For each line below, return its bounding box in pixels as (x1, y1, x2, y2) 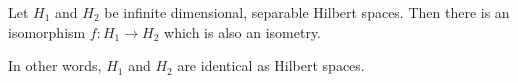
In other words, (8, 55, 102, 76)
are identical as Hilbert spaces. (177, 55, 365, 76)
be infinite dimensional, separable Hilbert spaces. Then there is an (104, 2, 510, 22)
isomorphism (8, 21, 86, 42)
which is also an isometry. (164, 21, 322, 42)
